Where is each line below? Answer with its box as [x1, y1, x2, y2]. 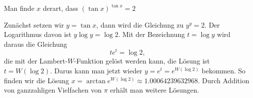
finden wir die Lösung [4, 75, 69, 85]
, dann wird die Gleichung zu [96, 19, 184, 30]
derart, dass [43, 3, 78, 13]
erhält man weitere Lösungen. [110, 85, 199, 95]
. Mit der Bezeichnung [118, 29, 185, 39]
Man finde [4, 3, 34, 13]
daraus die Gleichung [4, 38, 67, 49]
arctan [86, 77, 106, 85]
